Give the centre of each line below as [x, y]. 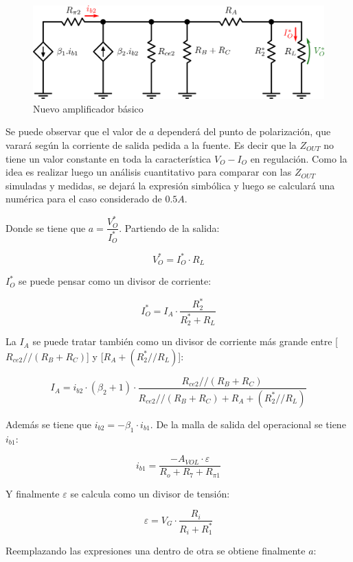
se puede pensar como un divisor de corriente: [115, 281]
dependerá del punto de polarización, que [244, 131]
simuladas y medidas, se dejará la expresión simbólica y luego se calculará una [170, 185]
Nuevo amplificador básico [88, 108]
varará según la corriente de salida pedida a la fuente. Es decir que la [151, 145]
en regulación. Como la [299, 158]
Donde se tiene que [46, 227]
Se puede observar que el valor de [76, 131]
